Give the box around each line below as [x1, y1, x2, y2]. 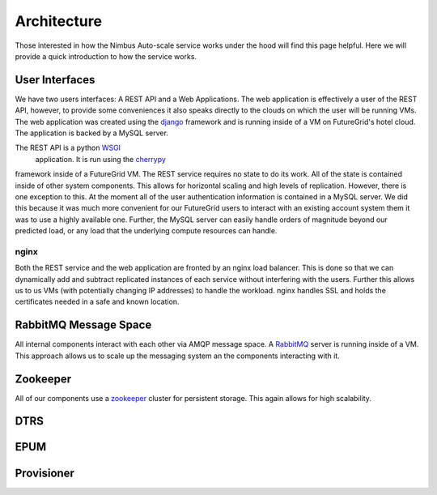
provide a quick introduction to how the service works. [15, 51, 197, 61]
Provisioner [15, 466, 74, 480]
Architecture [15, 12, 103, 30]
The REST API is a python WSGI [15, 143, 121, 153]
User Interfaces [15, 73, 95, 87]
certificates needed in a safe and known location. [15, 297, 180, 307]
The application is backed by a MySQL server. [15, 128, 169, 138]
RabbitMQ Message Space [15, 318, 152, 332]
